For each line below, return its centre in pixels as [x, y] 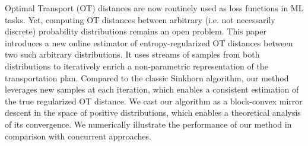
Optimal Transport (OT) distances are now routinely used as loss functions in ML [154, 8]
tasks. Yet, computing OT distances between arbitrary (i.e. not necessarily [140, 19]
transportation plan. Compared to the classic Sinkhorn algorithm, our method [147, 77]
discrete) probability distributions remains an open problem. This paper [136, 31]
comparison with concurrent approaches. [78, 136]
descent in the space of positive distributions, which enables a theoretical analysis [153, 112]
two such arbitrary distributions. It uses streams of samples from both [132, 54]
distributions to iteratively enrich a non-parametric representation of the [136, 66]
